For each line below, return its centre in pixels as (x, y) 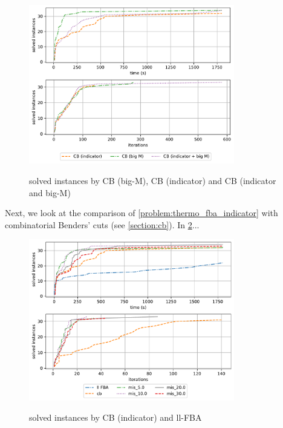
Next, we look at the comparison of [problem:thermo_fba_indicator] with (141, 213)
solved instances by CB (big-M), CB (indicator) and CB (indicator (153, 180)
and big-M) (50, 192)
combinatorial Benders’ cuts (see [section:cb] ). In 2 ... (102, 224)
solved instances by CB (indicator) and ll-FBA (115, 417)
